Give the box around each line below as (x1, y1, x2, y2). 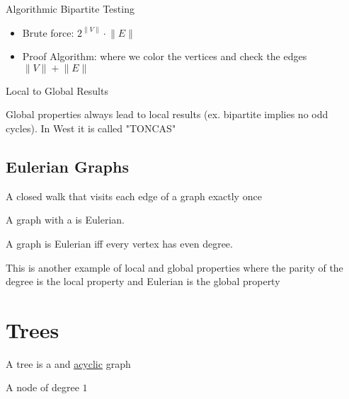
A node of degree (6, 380, 79, 395)
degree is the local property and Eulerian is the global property (6, 274, 280, 289)
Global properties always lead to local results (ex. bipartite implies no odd (6, 107, 328, 122)
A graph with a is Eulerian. (6, 212, 125, 227)
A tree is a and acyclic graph (6, 356, 131, 371)
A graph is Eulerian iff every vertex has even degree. (6, 236, 233, 250)
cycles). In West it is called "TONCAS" (6, 120, 176, 135)
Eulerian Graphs (6, 155, 129, 177)
